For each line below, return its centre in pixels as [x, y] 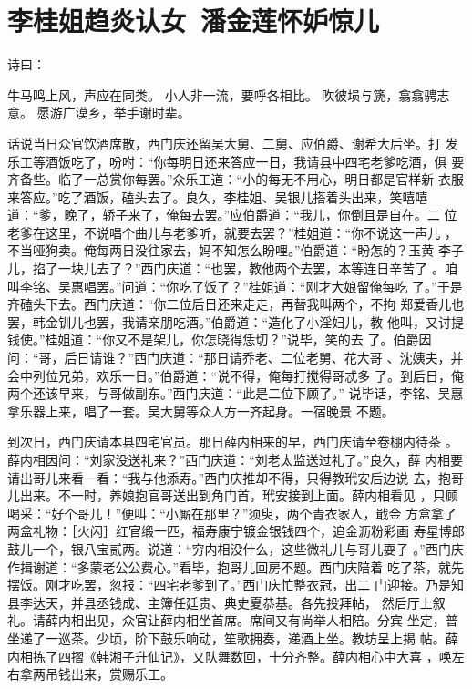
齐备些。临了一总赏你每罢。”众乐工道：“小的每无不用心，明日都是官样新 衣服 [236, 179]
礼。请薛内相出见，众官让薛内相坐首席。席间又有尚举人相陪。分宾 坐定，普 [233, 620]
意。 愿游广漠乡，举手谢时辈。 [99, 113]
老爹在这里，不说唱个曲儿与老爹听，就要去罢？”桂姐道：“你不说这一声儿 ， [232, 232]
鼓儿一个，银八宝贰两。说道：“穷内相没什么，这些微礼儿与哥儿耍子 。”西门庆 [236, 548]
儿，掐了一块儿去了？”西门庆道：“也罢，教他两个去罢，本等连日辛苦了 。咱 [232, 268]
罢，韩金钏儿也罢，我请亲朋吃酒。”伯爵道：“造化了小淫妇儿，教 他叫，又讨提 [236, 321]
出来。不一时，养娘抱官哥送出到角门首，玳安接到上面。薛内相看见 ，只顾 [239, 495]
